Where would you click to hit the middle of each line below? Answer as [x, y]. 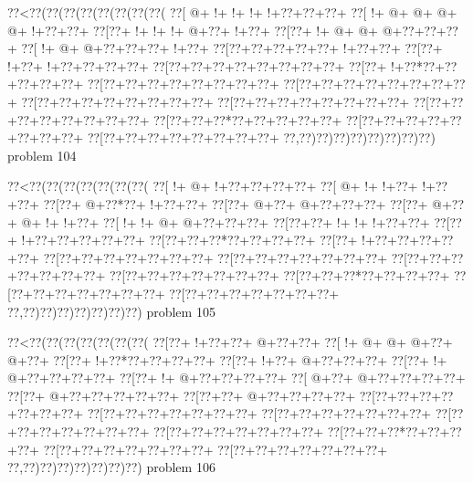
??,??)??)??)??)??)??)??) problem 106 [111, 467]
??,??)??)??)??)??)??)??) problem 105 [111, 311]
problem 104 [42, 155]
